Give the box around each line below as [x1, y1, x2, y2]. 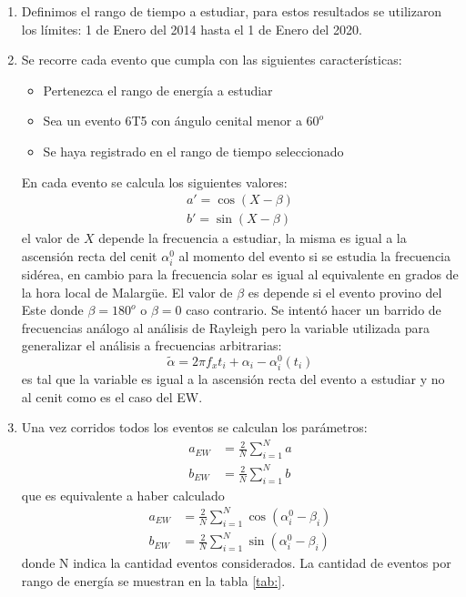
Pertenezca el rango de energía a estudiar [43, 80, 273, 99]
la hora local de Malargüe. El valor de [21, 282, 233, 301]
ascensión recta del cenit [21, 246, 157, 265]
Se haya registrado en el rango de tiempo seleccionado [43, 141, 344, 160]
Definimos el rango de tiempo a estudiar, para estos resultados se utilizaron [21, 2, 442, 20]
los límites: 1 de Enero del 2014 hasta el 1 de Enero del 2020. [21, 19, 362, 38]
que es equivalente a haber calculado [21, 485, 225, 504]
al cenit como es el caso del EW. [21, 387, 203, 406]
